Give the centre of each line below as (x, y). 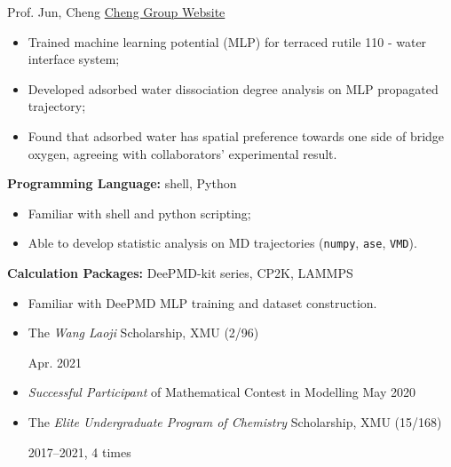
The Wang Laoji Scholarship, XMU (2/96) (143, 332)
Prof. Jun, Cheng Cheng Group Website (116, 12)
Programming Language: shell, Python (122, 183)
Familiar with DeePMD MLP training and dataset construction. (202, 302)
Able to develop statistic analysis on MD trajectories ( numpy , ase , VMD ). (222, 243)
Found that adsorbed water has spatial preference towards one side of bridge (236, 135)
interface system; (74, 59)
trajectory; (57, 106)
